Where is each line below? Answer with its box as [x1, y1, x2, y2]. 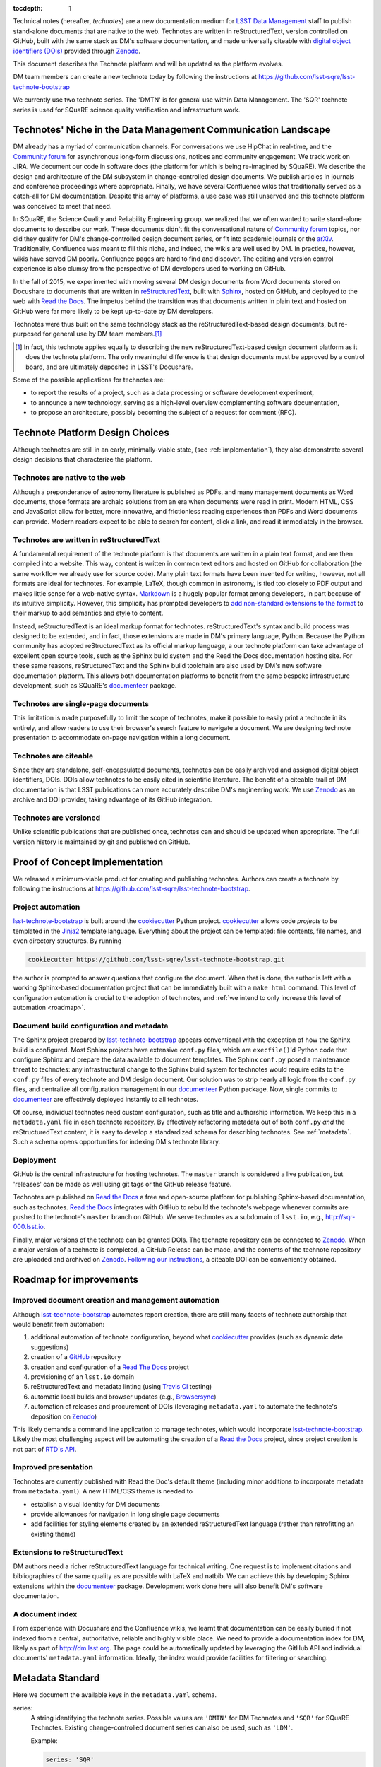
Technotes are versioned [13, 813, 101, 823]
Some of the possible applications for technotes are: [13, 375, 166, 384]
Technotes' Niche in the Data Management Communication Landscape [13, 124, 331, 136]
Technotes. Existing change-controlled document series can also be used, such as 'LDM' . [30, 1723, 294, 1732]
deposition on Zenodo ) [30, 1412, 97, 1421]
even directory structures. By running [13, 937, 122, 945]
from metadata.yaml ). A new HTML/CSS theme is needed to [13, 1487, 193, 1496]
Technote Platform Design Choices [13, 427, 169, 438]
